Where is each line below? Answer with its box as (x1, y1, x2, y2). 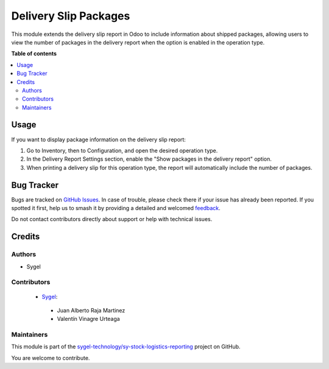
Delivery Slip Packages (11, 9, 130, 23)
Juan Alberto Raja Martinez (57, 306, 126, 314)
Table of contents (11, 50, 57, 57)
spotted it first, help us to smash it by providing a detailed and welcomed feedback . (11, 205, 221, 212)
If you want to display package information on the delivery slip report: (11, 136, 186, 143)
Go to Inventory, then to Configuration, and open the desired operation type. (26, 147, 218, 154)
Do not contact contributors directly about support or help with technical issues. (11, 216, 213, 223)
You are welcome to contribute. (11, 354, 90, 362)
